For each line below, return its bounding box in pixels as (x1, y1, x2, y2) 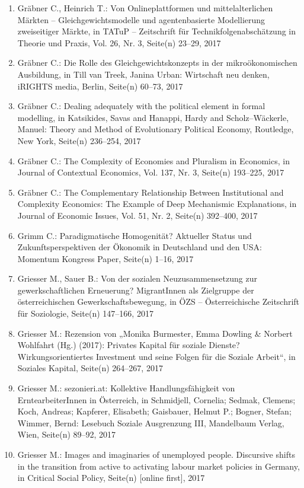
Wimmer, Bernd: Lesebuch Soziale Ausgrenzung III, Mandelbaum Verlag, (17, 416, 284, 429)
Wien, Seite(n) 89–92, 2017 (17, 428, 116, 441)
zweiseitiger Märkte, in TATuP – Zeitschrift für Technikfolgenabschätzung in (17, 25, 296, 37)
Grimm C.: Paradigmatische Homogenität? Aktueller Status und (17, 229, 252, 241)
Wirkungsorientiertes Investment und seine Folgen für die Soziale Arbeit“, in (17, 350, 296, 362)
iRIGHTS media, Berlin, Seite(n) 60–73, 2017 (17, 79, 183, 92)
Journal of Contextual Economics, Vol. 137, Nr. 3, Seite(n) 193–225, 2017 (17, 166, 284, 178)
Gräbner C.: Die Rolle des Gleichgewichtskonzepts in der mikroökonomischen (17, 56, 297, 69)
